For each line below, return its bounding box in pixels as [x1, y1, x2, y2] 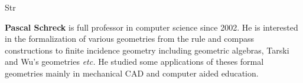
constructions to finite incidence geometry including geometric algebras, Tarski [5, 44, 289, 56]
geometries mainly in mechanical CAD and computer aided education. [5, 67, 259, 79]
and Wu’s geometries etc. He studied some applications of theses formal [5, 55, 264, 68]
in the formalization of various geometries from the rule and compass [5, 32, 255, 45]
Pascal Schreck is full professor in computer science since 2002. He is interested [5, 21, 298, 33]
